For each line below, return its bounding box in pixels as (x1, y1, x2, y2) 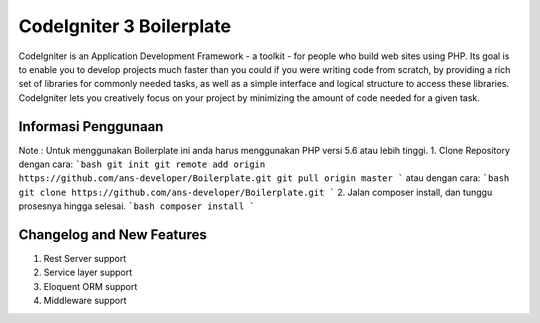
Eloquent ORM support (43, 280, 138, 292)
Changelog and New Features (18, 226, 207, 243)
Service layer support (43, 266, 133, 279)
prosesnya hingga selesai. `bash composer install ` (18, 200, 255, 212)
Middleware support (43, 295, 127, 307)
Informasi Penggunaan (18, 118, 164, 135)
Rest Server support (43, 253, 127, 265)
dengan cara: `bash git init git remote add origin (18, 158, 266, 170)
